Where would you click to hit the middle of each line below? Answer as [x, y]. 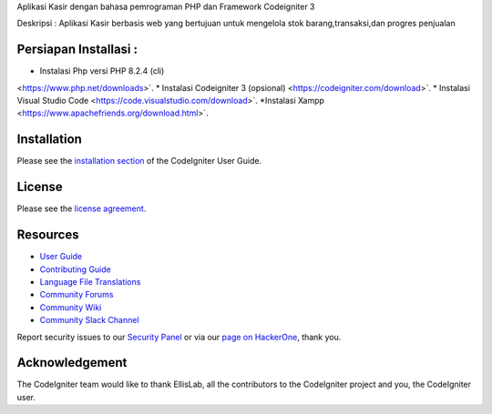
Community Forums [77, 295]
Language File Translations [90, 281]
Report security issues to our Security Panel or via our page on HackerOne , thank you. [179, 337]
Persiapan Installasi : [77, 50]
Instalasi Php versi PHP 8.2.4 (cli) [102, 71]
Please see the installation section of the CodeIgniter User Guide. [139, 161]
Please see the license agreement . [82, 208]
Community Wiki [71, 307]
